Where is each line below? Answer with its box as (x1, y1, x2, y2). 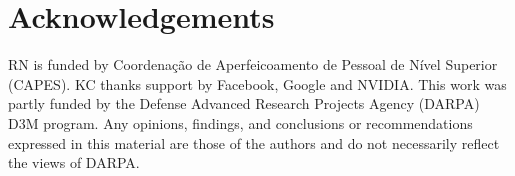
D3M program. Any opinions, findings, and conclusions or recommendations (8, 112, 473, 133)
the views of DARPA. (8, 152, 140, 173)
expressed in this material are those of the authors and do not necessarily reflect (8, 132, 500, 153)
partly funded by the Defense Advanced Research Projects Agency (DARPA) (8, 93, 480, 114)
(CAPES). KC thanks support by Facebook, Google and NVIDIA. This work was (8, 73, 507, 94)
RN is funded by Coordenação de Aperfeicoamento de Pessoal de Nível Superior (8, 54, 498, 75)
